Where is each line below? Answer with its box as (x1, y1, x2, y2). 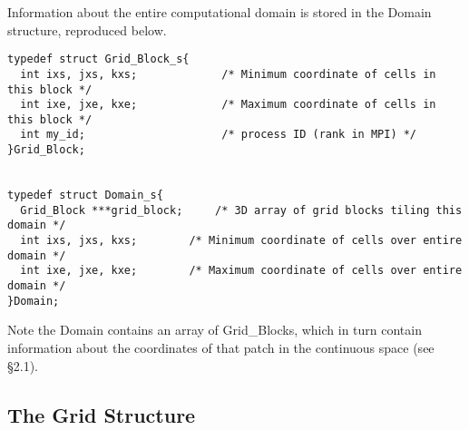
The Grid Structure (7, 400, 196, 428)
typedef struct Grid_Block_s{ (7, 53, 190, 66)
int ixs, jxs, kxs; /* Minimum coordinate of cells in (20, 67, 436, 81)
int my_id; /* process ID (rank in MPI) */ (20, 128, 417, 142)
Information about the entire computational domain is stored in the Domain (7, 3, 432, 21)
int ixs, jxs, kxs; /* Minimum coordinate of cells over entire (20, 234, 463, 248)
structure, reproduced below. (7, 20, 167, 39)
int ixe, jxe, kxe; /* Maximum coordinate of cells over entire (20, 264, 463, 278)
